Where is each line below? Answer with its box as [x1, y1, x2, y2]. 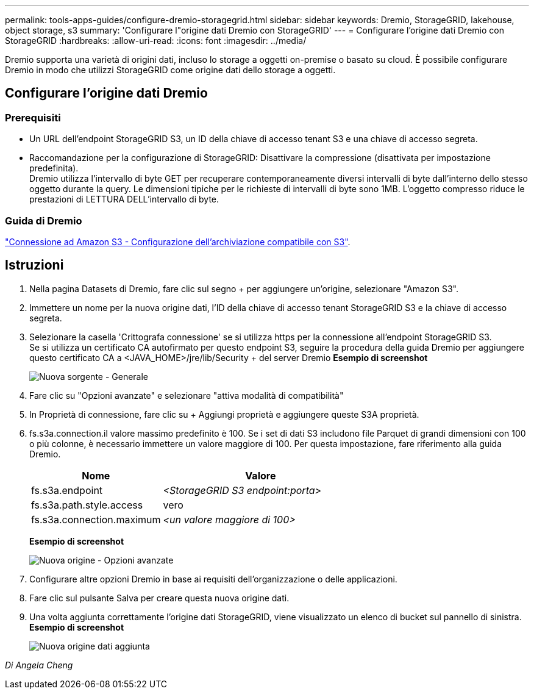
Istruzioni [5, 257, 64, 273]
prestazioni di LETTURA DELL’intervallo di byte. [29, 194, 219, 205]
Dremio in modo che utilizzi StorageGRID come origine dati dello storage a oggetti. [5, 65, 336, 75]
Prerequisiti [5, 111, 61, 124]
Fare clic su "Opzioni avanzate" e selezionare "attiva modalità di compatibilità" [29, 390, 344, 401]
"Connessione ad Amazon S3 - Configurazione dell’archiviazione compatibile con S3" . [5, 236, 351, 247]
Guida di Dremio [5, 214, 82, 227]
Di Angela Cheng [5, 659, 73, 670]
